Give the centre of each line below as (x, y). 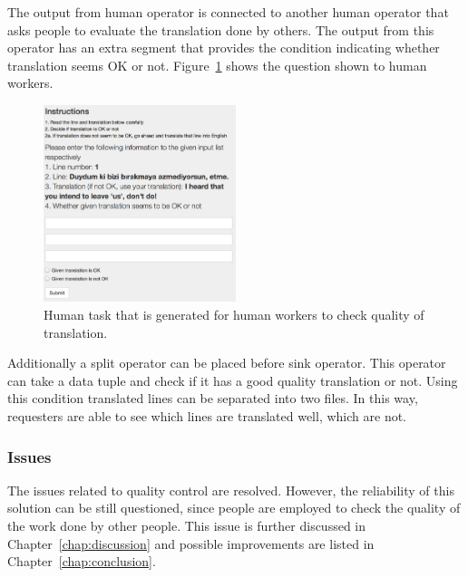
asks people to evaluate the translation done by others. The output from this (221, 29)
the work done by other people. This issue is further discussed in (187, 526)
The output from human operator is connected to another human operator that (228, 12)
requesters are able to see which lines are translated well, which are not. (207, 416)
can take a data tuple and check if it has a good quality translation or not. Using (233, 380)
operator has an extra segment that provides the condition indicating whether (224, 48)
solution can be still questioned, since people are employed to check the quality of (234, 508)
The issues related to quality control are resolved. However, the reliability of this (231, 490)
